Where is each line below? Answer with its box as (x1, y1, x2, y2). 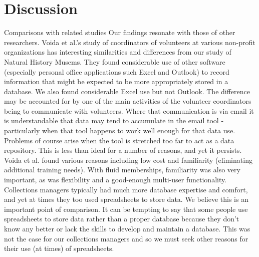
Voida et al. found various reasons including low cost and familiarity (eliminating (4, 154, 252, 165)
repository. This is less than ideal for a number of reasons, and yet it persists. (4, 145, 242, 155)
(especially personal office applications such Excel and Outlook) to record (4, 66, 229, 77)
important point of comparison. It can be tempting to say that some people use (4, 203, 248, 214)
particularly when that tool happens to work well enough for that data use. (4, 125, 235, 136)
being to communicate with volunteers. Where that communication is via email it (4, 105, 254, 116)
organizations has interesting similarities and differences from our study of (4, 47, 231, 57)
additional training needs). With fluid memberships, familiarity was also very (4, 164, 240, 175)
